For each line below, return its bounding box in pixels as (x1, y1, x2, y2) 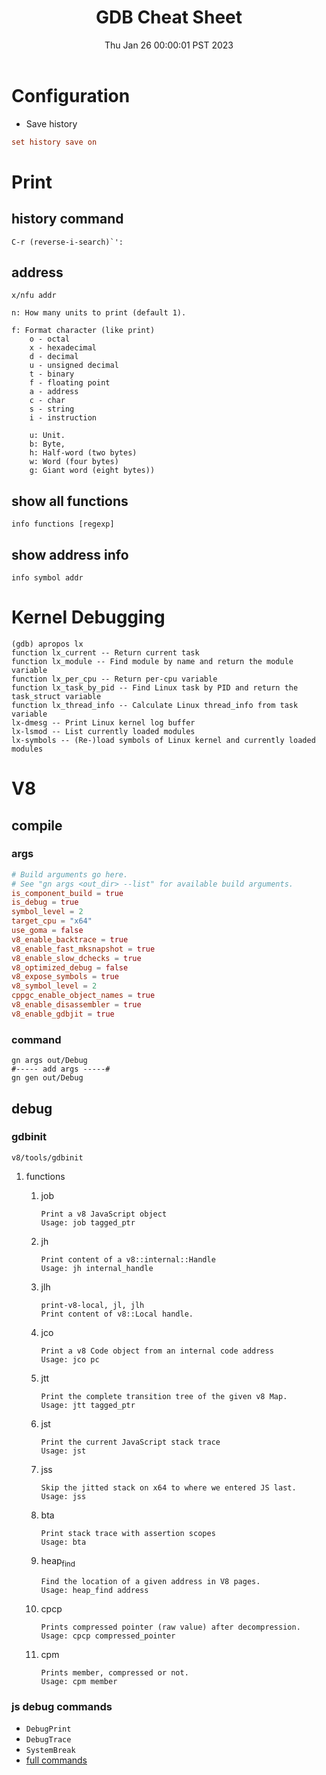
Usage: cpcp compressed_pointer (40, 1631, 176, 1641)
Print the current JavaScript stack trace (40, 1437, 221, 1447)
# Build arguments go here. (11, 869, 129, 880)
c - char (29, 396, 66, 406)
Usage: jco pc (40, 1354, 100, 1365)
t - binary (29, 369, 75, 380)
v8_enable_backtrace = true (11, 934, 129, 945)
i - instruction (29, 413, 98, 423)
